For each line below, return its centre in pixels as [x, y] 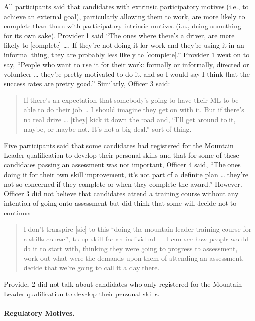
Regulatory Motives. [39, 313]
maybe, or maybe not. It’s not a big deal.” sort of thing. [107, 129]
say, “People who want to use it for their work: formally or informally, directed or [127, 64]
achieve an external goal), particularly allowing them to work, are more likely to [125, 16]
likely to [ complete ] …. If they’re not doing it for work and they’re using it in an [124, 45]
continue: [18, 212]
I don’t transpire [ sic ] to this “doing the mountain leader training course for [137, 229]
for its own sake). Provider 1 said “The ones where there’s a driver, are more [119, 35]
